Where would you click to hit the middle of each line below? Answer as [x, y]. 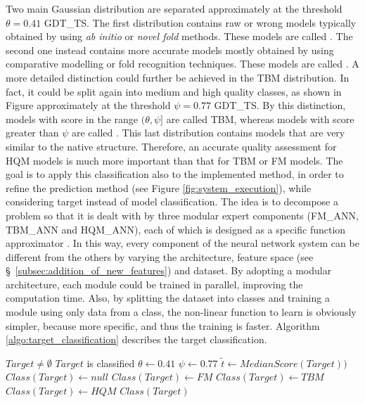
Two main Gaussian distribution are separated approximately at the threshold [174, 8]
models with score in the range [72, 119]
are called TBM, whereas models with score [260, 119]
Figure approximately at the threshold [88, 105]
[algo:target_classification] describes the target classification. [136, 339]
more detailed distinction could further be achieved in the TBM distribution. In [178, 77]
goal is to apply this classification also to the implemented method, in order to [175, 174]
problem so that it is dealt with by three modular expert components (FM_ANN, [182, 215]
